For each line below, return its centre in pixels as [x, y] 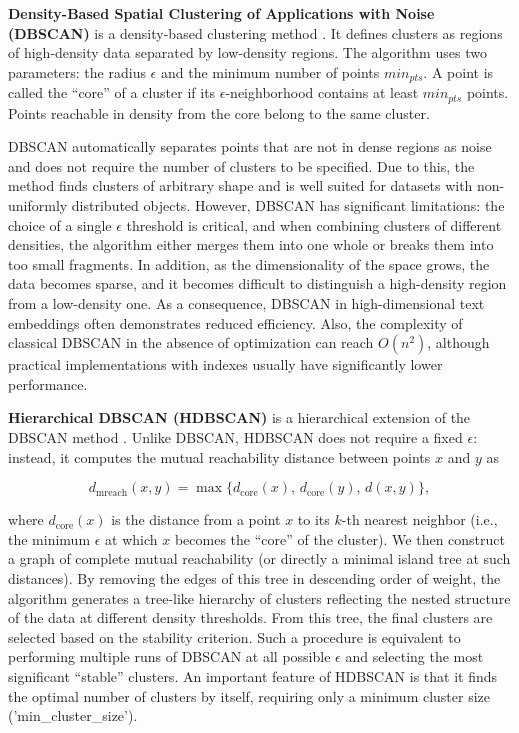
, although [458, 342]
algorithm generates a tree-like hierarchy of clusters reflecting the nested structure [259, 597]
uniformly [38, 205]
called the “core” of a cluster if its [112, 92]
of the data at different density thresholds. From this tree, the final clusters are [250, 617]
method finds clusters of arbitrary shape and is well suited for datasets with [240, 185]
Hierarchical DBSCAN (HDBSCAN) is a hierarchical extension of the [239, 417]
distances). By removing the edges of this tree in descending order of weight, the [254, 577]
